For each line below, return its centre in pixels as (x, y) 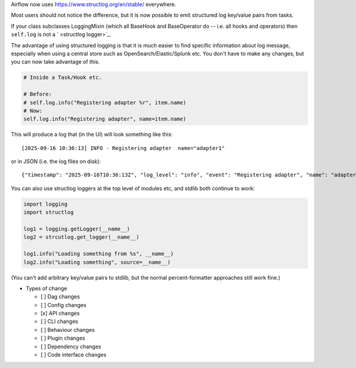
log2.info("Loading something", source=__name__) (97, 262)
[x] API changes (60, 313)
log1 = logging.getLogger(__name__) (77, 229)
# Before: (38, 94)
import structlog (49, 212)
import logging (45, 204)
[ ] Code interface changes (74, 355)
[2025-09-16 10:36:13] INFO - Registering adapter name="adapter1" (123, 148)
